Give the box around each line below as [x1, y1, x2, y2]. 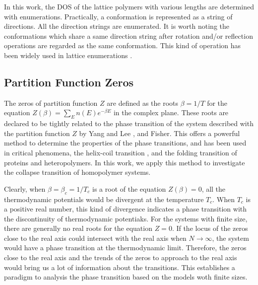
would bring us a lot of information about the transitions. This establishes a [4, 262, 235, 272]
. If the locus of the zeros [172, 223, 248, 233]
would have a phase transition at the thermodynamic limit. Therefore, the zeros [4, 242, 247, 253]
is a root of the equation [92, 183, 166, 194]
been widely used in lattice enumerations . [4, 50, 132, 60]
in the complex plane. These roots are [113, 107, 229, 118]
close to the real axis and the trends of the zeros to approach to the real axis [4, 252, 237, 263]
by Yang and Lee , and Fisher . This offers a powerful [79, 128, 240, 138]
